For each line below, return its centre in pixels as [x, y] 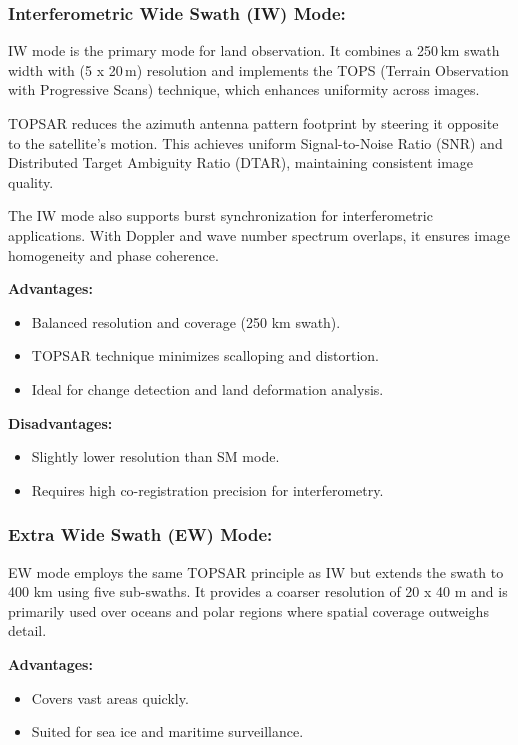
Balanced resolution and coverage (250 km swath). [186, 321]
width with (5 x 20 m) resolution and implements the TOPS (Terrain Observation [258, 69]
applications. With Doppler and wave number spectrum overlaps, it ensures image [259, 234]
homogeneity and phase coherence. [113, 254]
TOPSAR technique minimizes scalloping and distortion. [205, 355]
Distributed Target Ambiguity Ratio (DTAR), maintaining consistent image [241, 162]
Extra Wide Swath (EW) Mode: [140, 534]
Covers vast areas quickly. [110, 697]
